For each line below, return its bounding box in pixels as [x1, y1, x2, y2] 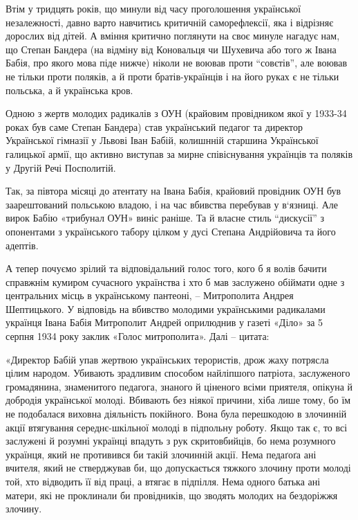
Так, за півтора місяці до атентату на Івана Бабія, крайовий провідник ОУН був [6, 183, 341, 198]
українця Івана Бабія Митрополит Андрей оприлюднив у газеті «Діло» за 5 [6, 315, 323, 330]
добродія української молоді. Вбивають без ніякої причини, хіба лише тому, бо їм [6, 393, 351, 407]
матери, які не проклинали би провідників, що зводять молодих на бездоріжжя [6, 487, 338, 502]
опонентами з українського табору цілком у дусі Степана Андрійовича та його [6, 224, 336, 238]
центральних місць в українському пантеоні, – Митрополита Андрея [6, 288, 294, 303]
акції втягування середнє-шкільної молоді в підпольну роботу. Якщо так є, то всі [6, 420, 348, 434]
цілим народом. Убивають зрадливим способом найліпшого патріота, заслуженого [6, 366, 350, 380]
